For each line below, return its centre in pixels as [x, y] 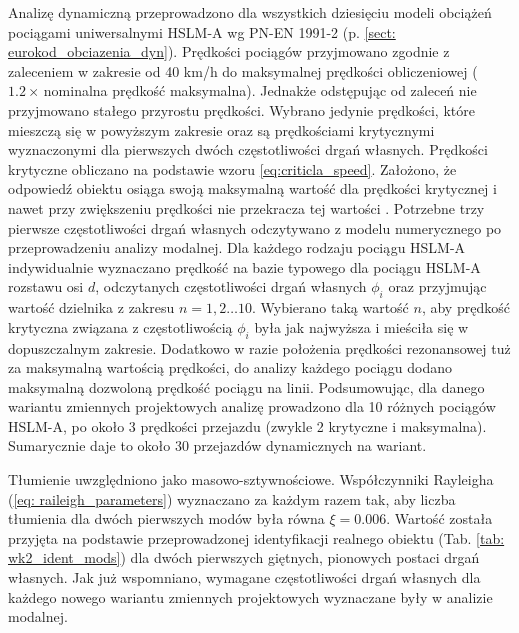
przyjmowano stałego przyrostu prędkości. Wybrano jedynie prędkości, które [241, 109]
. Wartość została [439, 518]
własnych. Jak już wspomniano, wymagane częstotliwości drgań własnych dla [244, 577]
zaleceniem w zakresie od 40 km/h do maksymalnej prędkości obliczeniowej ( [243, 70]
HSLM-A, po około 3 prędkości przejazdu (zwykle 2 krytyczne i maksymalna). [247, 425]
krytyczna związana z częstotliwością [120, 326]
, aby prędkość [465, 307]
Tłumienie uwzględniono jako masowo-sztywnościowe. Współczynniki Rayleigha [251, 479]
